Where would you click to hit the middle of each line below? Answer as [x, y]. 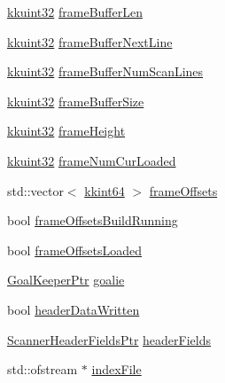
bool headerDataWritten [74, 309]
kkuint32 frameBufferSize [76, 101]
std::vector [35, 190]
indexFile [116, 369]
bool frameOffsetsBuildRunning [93, 220]
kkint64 [105, 190]
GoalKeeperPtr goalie [66, 280]
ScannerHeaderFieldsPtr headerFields [109, 339]
